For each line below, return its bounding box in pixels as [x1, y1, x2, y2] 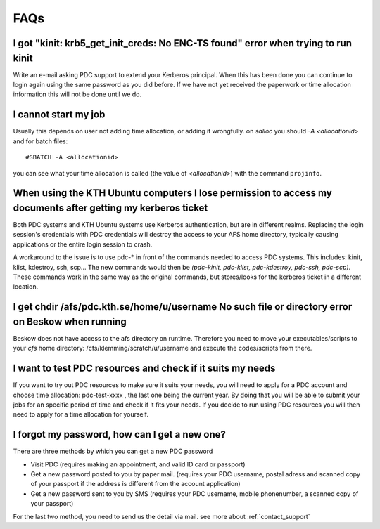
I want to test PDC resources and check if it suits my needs [13, 363, 276, 374]
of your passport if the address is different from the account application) [30, 480, 241, 488]
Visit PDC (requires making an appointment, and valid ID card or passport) [30, 460, 246, 469]
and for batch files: [13, 137, 68, 145]
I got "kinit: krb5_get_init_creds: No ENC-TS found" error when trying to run [13, 37, 352, 49]
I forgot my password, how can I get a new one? [13, 429, 227, 440]
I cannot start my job [13, 109, 106, 121]
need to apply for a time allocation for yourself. [13, 410, 149, 419]
